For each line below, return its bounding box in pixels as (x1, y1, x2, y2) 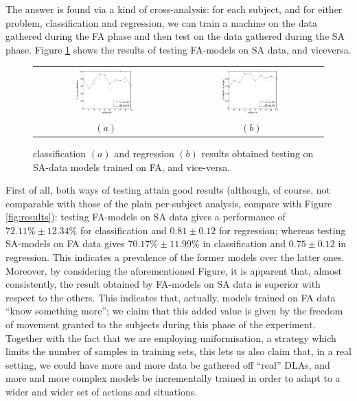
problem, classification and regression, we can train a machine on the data (5, 15, 317, 30)
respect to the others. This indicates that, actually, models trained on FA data (5, 290, 336, 304)
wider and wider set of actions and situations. (5, 385, 198, 398)
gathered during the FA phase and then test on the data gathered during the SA (5, 29, 345, 43)
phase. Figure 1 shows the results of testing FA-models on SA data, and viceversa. (5, 42, 352, 56)
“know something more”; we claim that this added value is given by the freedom (5, 303, 343, 318)
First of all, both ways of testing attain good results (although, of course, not (5, 183, 330, 197)
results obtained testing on (201, 146, 314, 160)
